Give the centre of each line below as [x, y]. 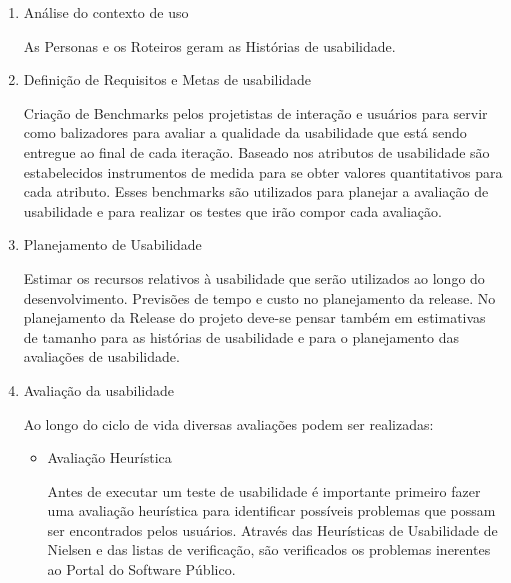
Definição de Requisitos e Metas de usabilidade [167, 79]
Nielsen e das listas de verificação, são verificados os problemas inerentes [269, 549]
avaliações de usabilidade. [101, 356]
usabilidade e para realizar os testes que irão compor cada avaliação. [232, 210]
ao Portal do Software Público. [141, 569]
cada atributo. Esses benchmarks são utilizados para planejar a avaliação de [256, 191]
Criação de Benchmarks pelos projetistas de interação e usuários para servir [255, 112]
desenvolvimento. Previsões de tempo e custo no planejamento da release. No [259, 297]
